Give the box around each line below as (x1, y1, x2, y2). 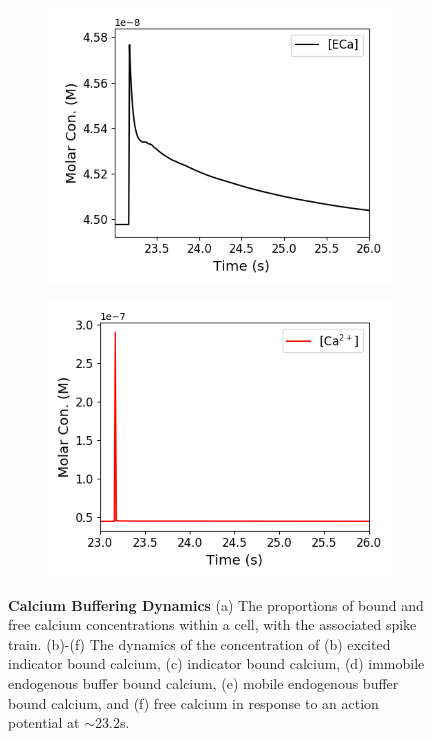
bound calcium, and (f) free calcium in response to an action (8, 692, 379, 713)
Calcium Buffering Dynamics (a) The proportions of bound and (8, 594, 424, 615)
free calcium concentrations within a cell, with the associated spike (8, 614, 417, 635)
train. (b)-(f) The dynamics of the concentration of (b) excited (8, 633, 391, 654)
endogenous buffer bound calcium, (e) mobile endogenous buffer (8, 672, 399, 693)
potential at (8, 712, 80, 733)
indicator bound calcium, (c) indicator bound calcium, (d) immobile (8, 653, 425, 674)
